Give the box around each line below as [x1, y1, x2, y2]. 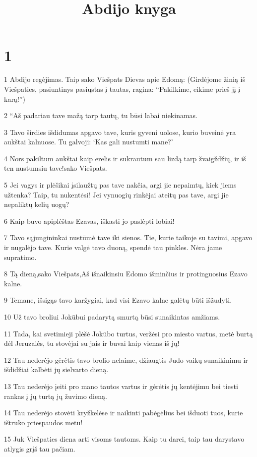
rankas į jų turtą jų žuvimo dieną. [4, 391, 107, 401]
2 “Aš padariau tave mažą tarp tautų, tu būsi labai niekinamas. [4, 110, 197, 121]
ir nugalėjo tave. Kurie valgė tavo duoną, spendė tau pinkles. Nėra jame [4, 242, 222, 253]
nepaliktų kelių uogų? [4, 199, 69, 209]
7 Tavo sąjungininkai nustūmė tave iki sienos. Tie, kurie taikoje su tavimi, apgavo [4, 232, 253, 243]
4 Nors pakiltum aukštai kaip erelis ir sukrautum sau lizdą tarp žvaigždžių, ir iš [4, 153, 246, 163]
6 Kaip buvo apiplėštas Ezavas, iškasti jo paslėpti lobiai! [4, 215, 175, 226]
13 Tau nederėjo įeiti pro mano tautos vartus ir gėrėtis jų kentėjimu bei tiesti [4, 381, 238, 391]
